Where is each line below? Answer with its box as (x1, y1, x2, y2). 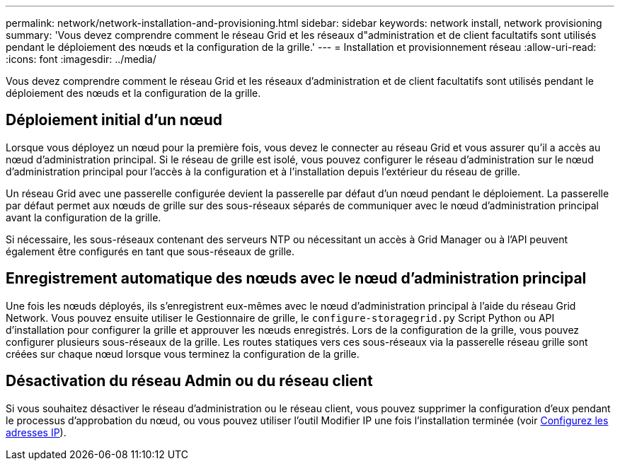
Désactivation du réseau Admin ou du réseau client (6, 372, 373, 390)
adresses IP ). (6, 426, 67, 438)
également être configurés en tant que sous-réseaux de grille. (6, 245, 295, 257)
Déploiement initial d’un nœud (6, 111, 222, 129)
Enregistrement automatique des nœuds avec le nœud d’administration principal (6, 269, 587, 288)
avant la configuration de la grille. (6, 211, 161, 223)
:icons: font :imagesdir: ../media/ (6, 53, 156, 65)
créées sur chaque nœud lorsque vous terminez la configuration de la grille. (6, 347, 360, 360)
